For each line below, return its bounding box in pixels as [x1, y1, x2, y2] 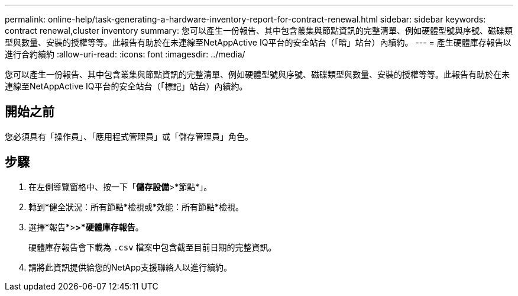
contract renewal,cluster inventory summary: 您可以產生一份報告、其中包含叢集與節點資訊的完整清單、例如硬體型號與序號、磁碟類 [5, 25, 513, 36]
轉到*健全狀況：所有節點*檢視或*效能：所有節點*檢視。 [28, 201, 244, 212]
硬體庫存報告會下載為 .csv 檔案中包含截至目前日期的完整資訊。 [28, 242, 277, 252]
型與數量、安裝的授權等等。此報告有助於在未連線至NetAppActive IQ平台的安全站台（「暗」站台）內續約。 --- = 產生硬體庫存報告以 [5, 37, 511, 47]
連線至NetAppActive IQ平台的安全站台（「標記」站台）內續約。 [5, 81, 248, 91]
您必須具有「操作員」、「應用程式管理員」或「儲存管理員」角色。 [5, 131, 253, 141]
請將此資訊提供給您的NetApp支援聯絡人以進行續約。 [28, 262, 232, 272]
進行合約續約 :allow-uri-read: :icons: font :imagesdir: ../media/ [5, 49, 245, 59]
